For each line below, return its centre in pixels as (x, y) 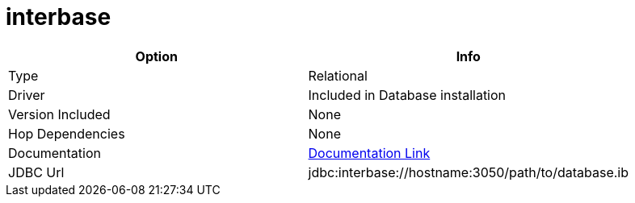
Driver (27, 95)
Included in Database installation (407, 95)
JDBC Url (36, 172)
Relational (338, 75)
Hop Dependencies (67, 133)
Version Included (59, 114)
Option (156, 56)
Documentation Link (369, 153)
